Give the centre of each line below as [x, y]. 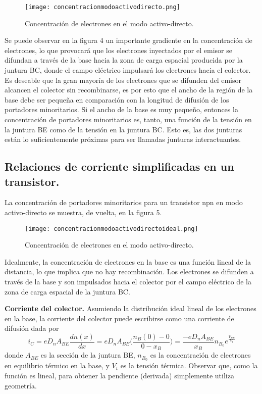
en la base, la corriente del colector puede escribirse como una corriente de [119, 318]
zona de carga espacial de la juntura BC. [67, 291]
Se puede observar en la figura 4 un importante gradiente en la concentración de [128, 40]
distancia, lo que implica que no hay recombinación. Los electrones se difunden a [129, 272]
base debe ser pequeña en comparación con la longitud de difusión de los [117, 99]
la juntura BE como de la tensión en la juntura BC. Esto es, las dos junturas [123, 129]
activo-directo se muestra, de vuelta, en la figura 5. [83, 212]
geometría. [21, 385]
